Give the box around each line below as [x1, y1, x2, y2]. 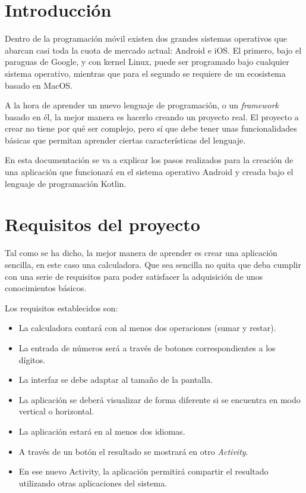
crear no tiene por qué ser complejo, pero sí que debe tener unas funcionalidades [5, 122, 297, 135]
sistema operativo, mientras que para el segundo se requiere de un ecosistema [5, 67, 286, 79]
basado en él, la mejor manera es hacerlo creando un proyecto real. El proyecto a [5, 110, 299, 123]
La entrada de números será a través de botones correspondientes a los [18, 341, 276, 354]
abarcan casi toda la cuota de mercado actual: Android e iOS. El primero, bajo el [5, 43, 302, 56]
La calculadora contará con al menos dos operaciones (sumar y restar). [18, 322, 276, 334]
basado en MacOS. [5, 79, 73, 91]
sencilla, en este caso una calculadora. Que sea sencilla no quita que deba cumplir [5, 258, 301, 270]
